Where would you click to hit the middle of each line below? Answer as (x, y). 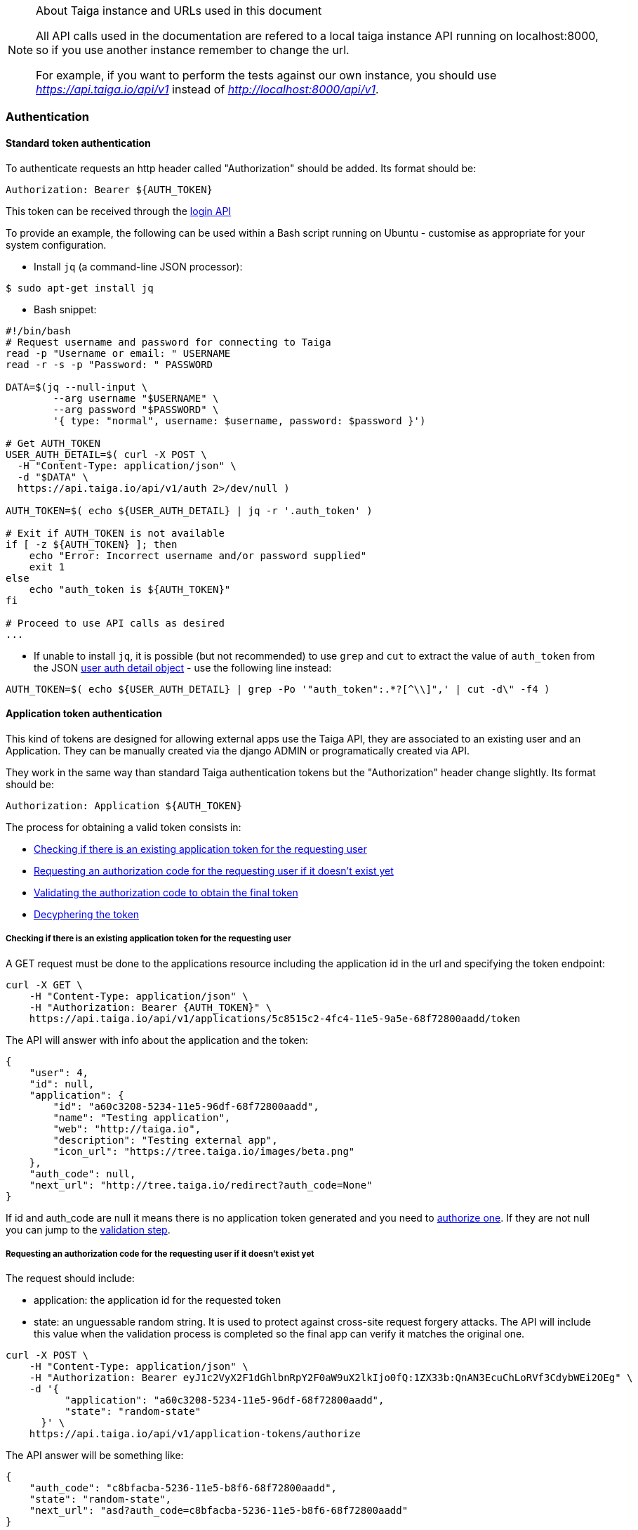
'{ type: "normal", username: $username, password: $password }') (239, 420)
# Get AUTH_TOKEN (53, 443)
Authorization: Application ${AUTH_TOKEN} (124, 805)
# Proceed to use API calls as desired (115, 623)
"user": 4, (59, 1072)
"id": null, (62, 1084)
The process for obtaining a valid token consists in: (124, 827)
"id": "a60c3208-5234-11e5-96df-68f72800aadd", (186, 1106)
